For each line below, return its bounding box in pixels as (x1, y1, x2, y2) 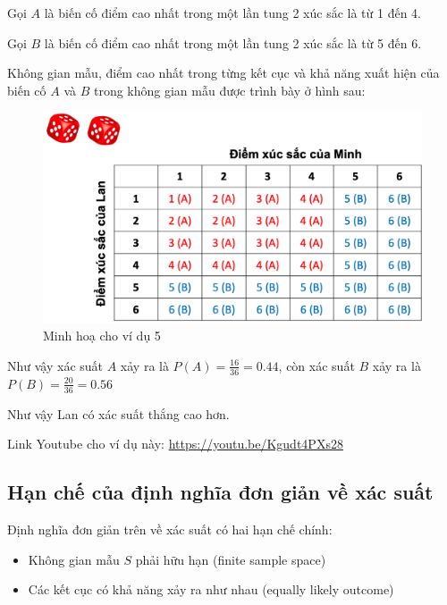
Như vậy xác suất (7, 356, 104, 374)
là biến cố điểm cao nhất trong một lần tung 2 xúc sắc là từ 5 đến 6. (44, 33, 422, 52)
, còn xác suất (278, 356, 355, 374)
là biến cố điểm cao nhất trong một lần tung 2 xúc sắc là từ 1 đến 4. (44, 4, 421, 21)
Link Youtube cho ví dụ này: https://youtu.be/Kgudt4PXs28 (7, 434, 343, 453)
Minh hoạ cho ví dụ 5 (43, 326, 161, 345)
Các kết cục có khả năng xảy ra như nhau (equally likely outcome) (28, 580, 394, 599)
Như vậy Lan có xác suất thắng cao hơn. (7, 404, 230, 423)
